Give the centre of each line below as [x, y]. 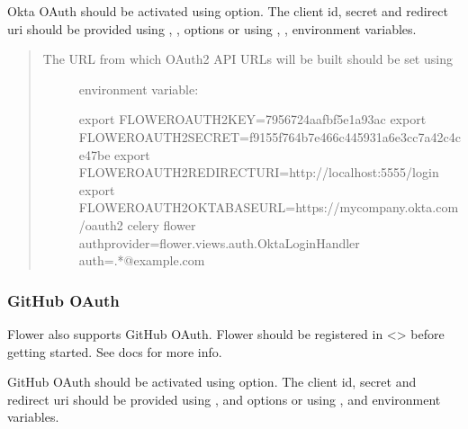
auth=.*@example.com [142, 260]
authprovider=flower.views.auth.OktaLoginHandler [219, 242]
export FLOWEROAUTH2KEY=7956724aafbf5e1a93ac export [252, 119]
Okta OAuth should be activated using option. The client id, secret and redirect [228, 11]
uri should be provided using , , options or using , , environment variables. [212, 28]
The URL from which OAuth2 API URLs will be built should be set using [247, 59]
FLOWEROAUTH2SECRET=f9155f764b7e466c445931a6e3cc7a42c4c [270, 136]
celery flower [162, 224]
